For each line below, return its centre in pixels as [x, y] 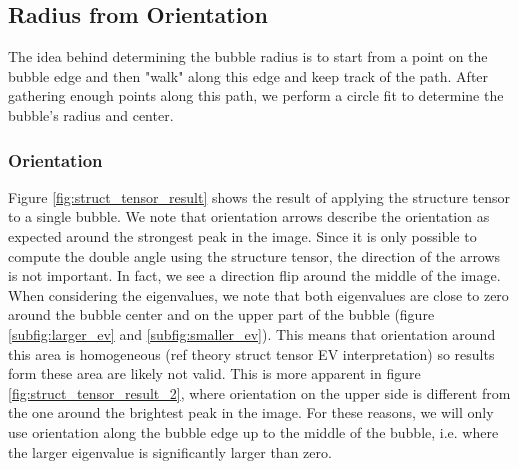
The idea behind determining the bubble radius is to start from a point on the [248, 56]
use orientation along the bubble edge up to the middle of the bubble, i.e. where [253, 431]
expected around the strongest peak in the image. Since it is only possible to [242, 235]
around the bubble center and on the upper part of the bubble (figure [221, 314]
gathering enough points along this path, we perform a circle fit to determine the [256, 95]
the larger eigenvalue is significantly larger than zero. [170, 451]
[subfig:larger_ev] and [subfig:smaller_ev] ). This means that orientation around [252, 333]
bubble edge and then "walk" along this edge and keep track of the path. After [248, 75]
